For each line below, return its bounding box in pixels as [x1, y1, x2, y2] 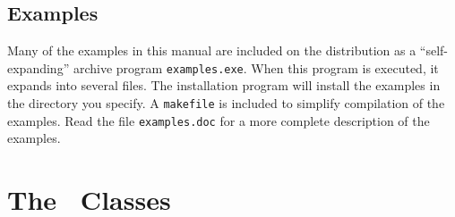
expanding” [7, 58, 70, 77]
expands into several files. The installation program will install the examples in [7, 76, 441, 95]
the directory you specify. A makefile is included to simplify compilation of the [7, 94, 445, 113]
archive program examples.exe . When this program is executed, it [73, 58, 439, 77]
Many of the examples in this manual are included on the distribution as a [7, 41, 416, 60]
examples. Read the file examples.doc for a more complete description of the [7, 111, 430, 129]
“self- [419, 41, 449, 60]
